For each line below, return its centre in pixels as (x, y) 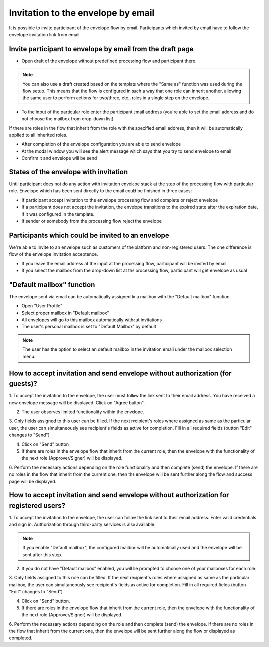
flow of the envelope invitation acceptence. (54, 254)
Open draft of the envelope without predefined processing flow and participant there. (109, 61)
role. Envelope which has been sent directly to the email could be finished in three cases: (101, 191)
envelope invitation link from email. (45, 34)
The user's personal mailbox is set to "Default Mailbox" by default (89, 326)
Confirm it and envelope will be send (59, 158)
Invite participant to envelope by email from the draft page (101, 49)
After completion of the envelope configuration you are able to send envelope (101, 144)
